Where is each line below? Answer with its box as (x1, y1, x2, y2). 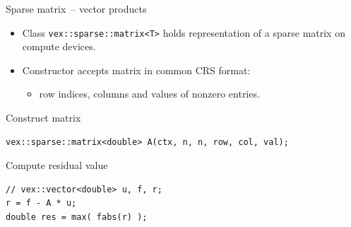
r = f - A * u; (6, 198, 77, 209)
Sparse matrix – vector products (6, 1, 147, 16)
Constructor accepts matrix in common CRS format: (22, 62, 251, 77)
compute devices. (22, 39, 96, 54)
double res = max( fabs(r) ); (6, 212, 148, 222)
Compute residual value (6, 158, 108, 173)
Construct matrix (6, 110, 81, 125)
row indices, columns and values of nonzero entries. (39, 86, 260, 101)
